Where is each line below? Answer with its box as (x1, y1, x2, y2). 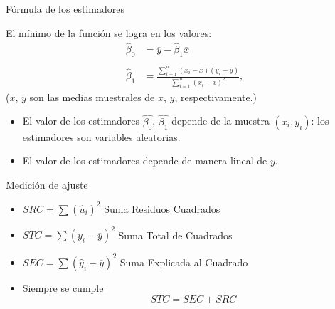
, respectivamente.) (174, 89, 257, 104)
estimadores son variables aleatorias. (22, 129, 181, 144)
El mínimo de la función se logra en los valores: (6, 25, 212, 40)
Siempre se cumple (22, 280, 104, 295)
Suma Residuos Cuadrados (104, 201, 220, 216)
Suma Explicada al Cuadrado (119, 254, 248, 269)
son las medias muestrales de (29, 89, 155, 104)
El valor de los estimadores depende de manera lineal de (22, 153, 267, 168)
